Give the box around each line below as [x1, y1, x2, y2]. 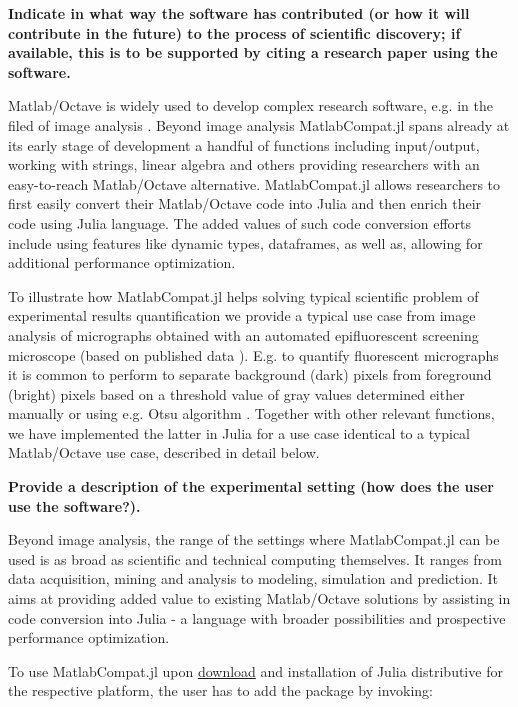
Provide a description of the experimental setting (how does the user [8, 476, 494, 497]
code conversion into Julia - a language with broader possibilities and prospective [8, 607, 506, 628]
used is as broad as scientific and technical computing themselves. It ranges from [8, 548, 502, 569]
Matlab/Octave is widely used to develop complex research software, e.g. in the [8, 95, 493, 116]
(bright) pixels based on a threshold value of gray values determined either [8, 383, 465, 404]
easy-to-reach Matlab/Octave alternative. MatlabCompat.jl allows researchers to [8, 173, 501, 194]
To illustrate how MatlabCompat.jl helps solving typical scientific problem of [8, 285, 479, 306]
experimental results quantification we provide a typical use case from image [8, 305, 476, 326]
